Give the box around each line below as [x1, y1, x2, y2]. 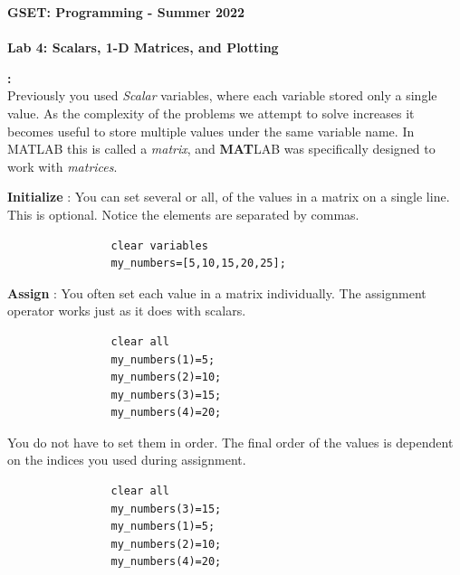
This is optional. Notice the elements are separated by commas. [7, 204, 359, 223]
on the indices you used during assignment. [7, 450, 246, 469]
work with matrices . [7, 156, 118, 175]
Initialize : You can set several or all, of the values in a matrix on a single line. [7, 187, 450, 206]
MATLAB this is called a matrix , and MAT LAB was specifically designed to [7, 139, 436, 158]
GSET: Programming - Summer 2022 [7, 3, 245, 21]
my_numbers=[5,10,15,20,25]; [110, 257, 286, 270]
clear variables [110, 239, 208, 252]
